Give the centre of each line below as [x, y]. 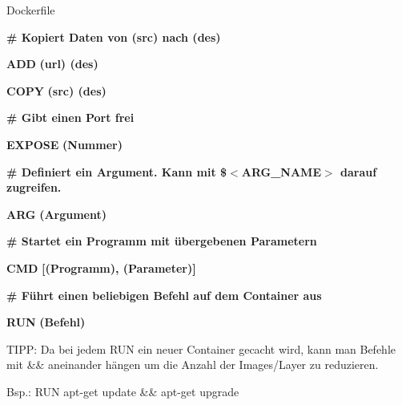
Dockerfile [31, 10]
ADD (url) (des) [52, 64]
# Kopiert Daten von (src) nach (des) [114, 36]
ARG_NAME [281, 171]
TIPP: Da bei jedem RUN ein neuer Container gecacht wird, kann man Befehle [201, 348]
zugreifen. [34, 187]
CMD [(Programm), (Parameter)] [101, 267]
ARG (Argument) [57, 214]
